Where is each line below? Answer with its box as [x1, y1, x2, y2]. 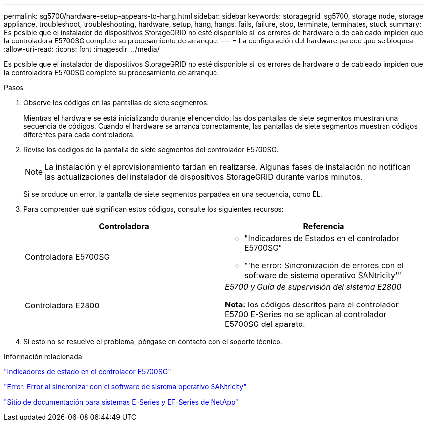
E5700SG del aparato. [225, 319, 305, 329]
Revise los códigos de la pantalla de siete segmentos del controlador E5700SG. [23, 145, 278, 154]
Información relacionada [4, 352, 82, 361]
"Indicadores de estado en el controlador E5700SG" [4, 367, 171, 376]
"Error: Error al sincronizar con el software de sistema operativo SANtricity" [4, 383, 247, 391]
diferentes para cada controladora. [23, 130, 135, 139]
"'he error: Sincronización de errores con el [244, 261, 404, 270]
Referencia [303, 222, 344, 231]
